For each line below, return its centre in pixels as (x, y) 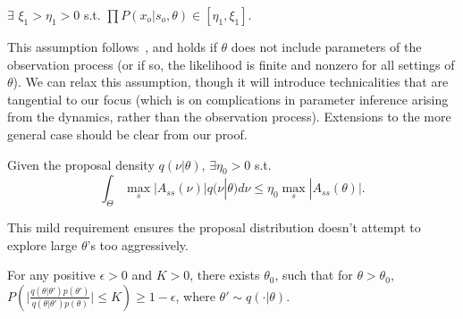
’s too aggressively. (138, 244)
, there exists (225, 275)
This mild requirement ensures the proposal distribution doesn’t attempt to (214, 227)
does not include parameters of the (326, 46)
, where (195, 295)
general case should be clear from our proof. (127, 134)
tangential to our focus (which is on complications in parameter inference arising (228, 99)
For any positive (51, 275)
